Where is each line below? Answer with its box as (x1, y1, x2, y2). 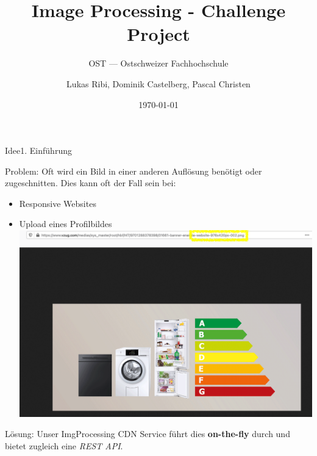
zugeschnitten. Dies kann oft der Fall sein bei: (5, 176, 176, 189)
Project (127, 21, 190, 46)
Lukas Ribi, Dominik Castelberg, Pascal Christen (66, 77, 251, 90)
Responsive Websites (19, 197, 96, 209)
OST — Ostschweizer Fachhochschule (88, 57, 229, 70)
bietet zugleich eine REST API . (5, 440, 123, 452)
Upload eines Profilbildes (19, 217, 112, 230)
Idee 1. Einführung (5, 144, 72, 157)
